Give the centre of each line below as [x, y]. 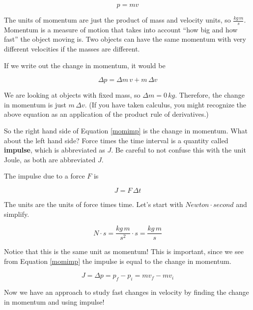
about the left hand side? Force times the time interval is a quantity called [116, 140]
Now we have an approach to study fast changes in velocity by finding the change [126, 292]
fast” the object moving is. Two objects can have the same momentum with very [125, 39]
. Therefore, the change [210, 95]
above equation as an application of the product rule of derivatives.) [106, 114]
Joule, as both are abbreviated [50, 159]
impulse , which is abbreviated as [55, 150]
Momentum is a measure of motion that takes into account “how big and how [121, 29]
